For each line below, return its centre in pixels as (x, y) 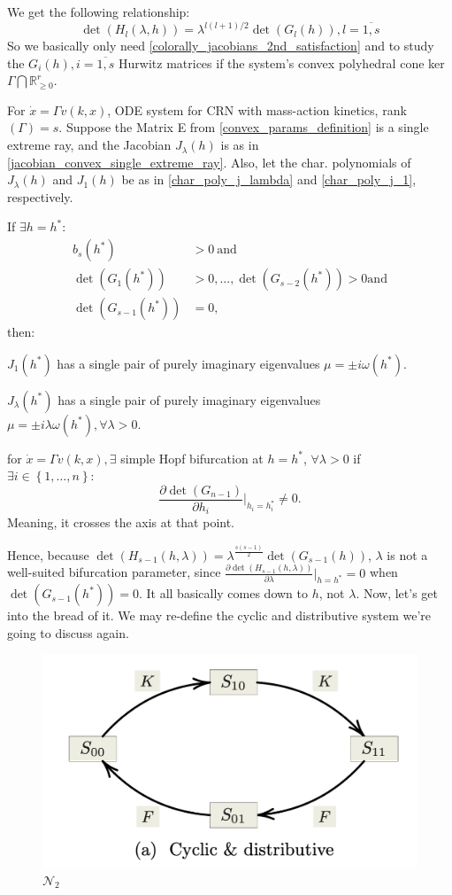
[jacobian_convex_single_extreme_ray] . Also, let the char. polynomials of (209, 162)
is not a (407, 554)
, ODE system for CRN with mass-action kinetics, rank (257, 109)
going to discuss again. (68, 632)
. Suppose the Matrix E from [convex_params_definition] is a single (244, 127)
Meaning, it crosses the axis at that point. (121, 522)
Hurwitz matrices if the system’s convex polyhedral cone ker (282, 62)
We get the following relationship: (99, 12)
